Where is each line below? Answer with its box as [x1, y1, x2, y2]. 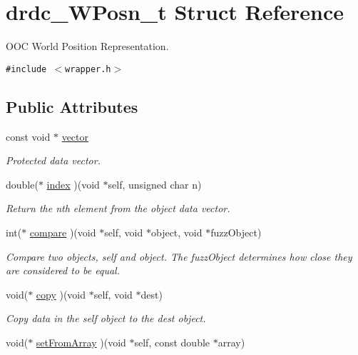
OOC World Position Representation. [6, 39, 169, 54]
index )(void [46, 176, 100, 191]
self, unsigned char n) [108, 176, 202, 191]
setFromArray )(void [36, 334, 126, 349]
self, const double [134, 334, 210, 349]
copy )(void [36, 286, 86, 301]
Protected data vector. [6, 153, 101, 168]
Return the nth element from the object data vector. [6, 201, 230, 216]
